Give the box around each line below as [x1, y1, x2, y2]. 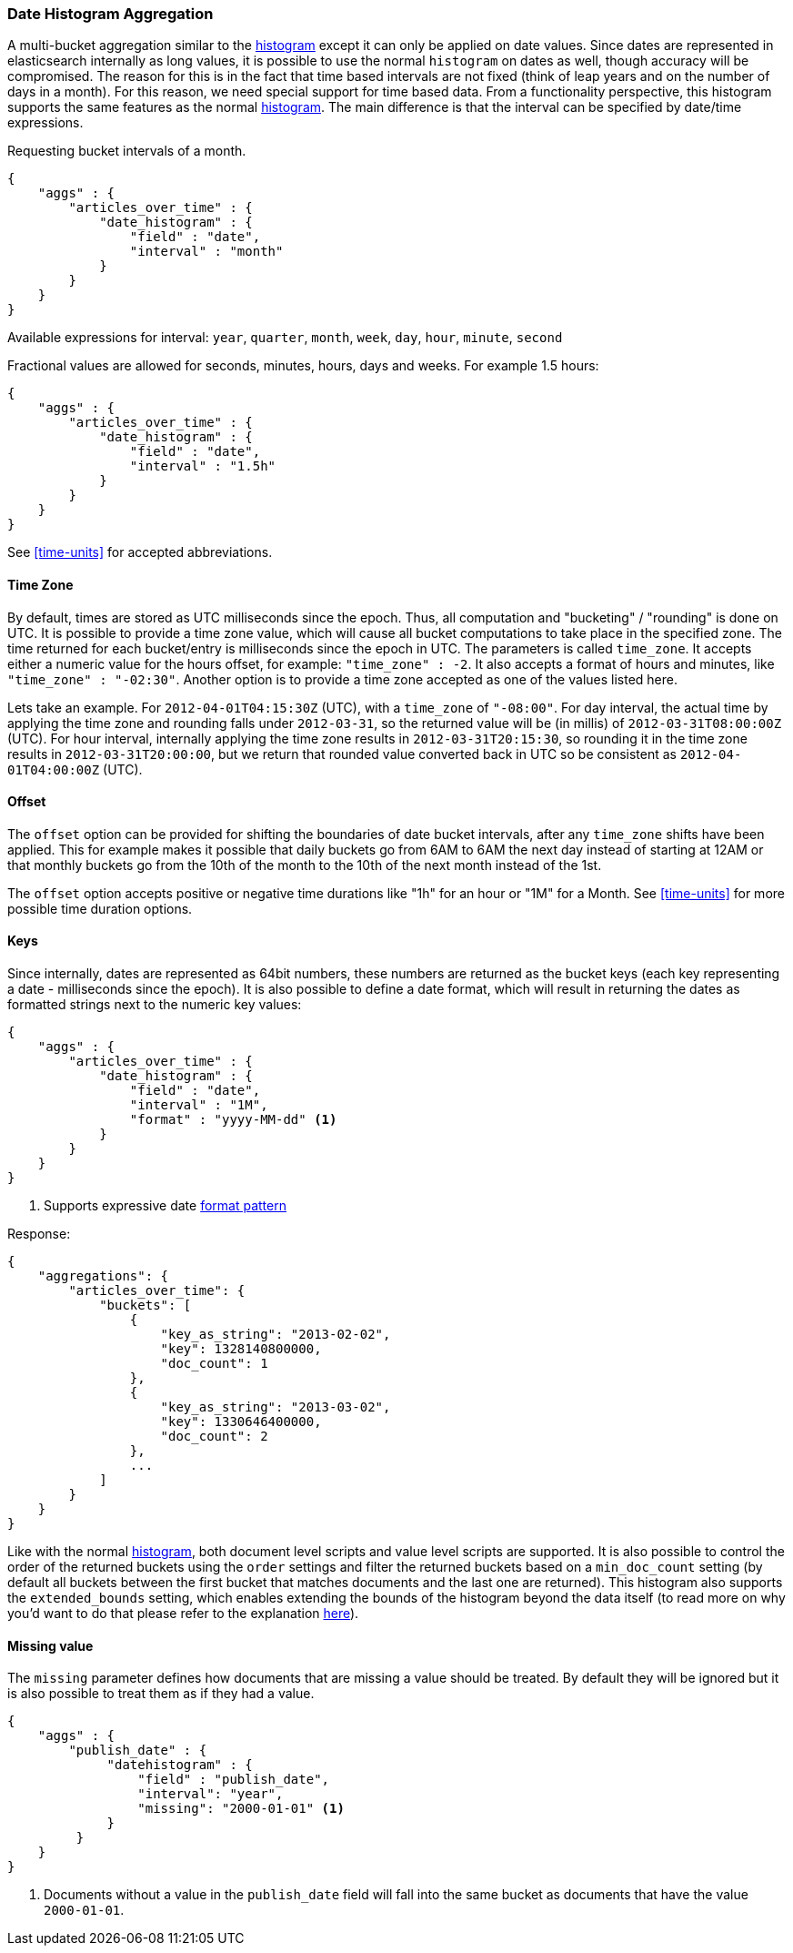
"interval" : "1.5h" [129, 459, 276, 474]
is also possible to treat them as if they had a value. [7, 1685, 315, 1702]
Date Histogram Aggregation [7, 5, 214, 23]
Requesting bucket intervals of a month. [7, 143, 246, 159]
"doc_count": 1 [160, 1356, 268, 1371]
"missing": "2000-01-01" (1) [137, 1801, 345, 1816]
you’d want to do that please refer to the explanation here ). [7, 1605, 359, 1622]
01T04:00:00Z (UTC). [7, 761, 143, 777]
